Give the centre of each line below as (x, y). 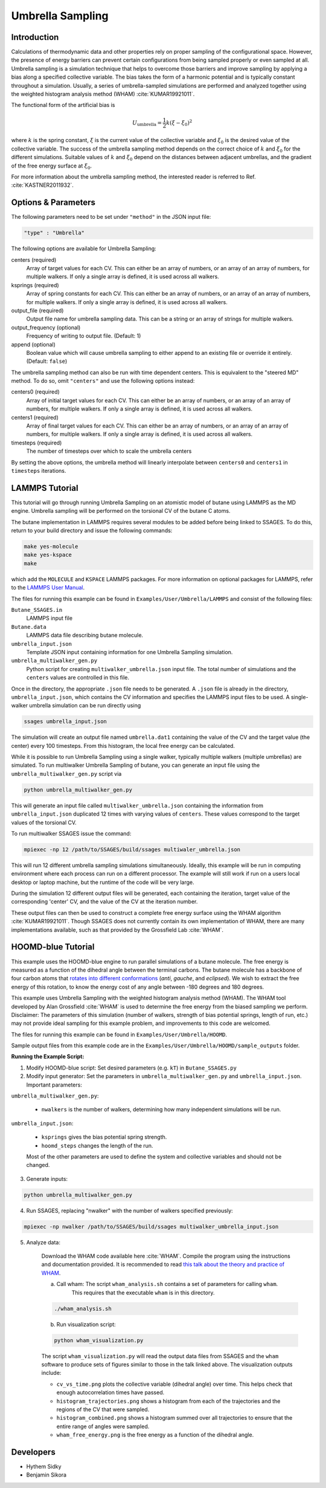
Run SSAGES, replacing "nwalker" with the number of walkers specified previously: (130, 1210)
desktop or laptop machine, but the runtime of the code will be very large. (103, 882)
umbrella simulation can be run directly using (85, 706)
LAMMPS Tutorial (45, 488)
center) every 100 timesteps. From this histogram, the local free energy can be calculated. (123, 746)
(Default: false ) (47, 361)
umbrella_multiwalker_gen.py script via (66, 773)
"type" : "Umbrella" (54, 233)
